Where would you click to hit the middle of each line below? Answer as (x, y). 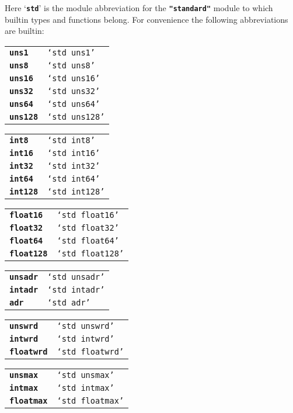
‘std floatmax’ (90, 400)
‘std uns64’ (74, 104)
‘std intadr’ (76, 289)
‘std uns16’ (74, 78)
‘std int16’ (74, 153)
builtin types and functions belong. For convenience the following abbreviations (146, 19)
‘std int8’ (71, 140)
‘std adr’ (69, 302)
